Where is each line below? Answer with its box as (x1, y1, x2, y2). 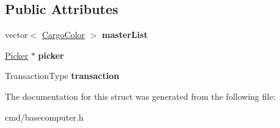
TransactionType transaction (5, 69, 119, 82)
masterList (101, 28, 148, 41)
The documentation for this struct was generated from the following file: (5, 89, 276, 102)
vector (5, 28, 28, 41)
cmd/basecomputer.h (5, 110, 84, 123)
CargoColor (42, 28, 85, 41)
